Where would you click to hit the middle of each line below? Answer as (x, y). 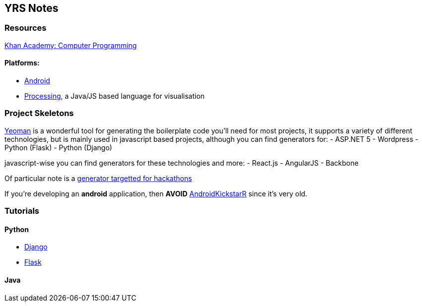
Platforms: (22, 63)
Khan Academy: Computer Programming (71, 45)
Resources (26, 28)
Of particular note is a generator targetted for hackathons (98, 178)
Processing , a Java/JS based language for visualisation (115, 96)
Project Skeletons (39, 113)
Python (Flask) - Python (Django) (58, 147)
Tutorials (22, 211)
